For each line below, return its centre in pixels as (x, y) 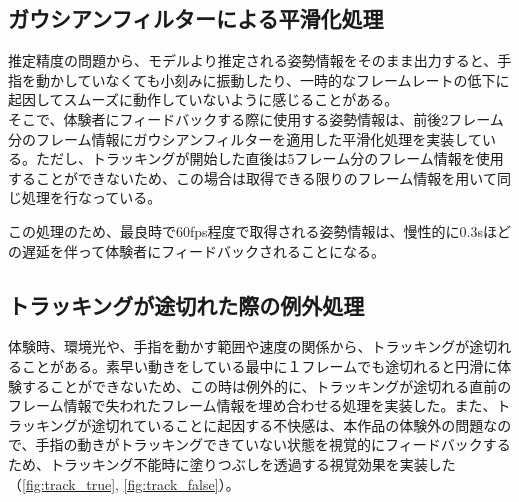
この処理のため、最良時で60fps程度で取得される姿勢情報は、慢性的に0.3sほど (259, 230)
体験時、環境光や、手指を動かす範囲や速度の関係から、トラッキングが (239, 346)
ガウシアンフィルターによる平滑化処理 (196, 18)
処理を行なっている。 (91, 197)
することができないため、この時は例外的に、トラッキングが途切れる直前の (266, 385)
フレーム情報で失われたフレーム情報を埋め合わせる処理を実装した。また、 (252, 405)
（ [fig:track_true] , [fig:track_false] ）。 (124, 483)
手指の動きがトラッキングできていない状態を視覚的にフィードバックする (273, 444)
